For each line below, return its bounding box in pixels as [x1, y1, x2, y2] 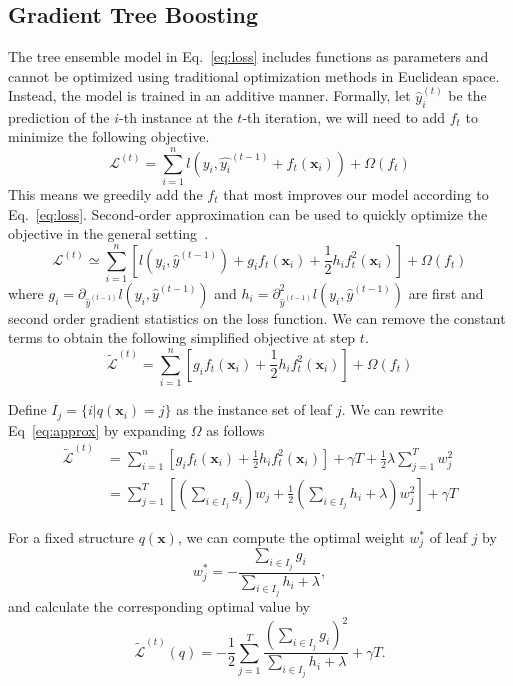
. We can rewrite [341, 399, 443, 420]
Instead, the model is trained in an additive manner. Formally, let [8, 85, 411, 106]
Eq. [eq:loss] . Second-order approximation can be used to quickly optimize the [8, 203, 488, 224]
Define [8, 399, 47, 420]
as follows [206, 419, 265, 440]
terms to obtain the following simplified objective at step [8, 327, 356, 348]
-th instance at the [119, 106, 233, 127]
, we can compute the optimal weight [177, 526, 405, 547]
